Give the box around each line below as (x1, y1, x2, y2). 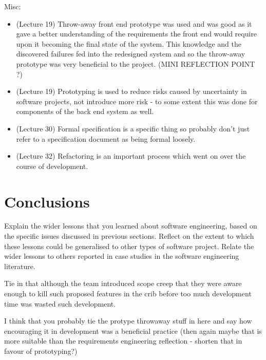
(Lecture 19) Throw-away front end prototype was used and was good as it (16, 18, 252, 29)
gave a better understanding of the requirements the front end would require (16, 28, 257, 39)
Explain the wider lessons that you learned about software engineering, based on (4, 220, 257, 231)
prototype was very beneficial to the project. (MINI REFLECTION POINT (16, 58, 255, 69)
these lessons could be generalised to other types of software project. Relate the (4, 240, 254, 251)
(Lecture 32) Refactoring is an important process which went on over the (16, 150, 246, 161)
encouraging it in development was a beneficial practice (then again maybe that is (4, 325, 262, 336)
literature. (4, 260, 35, 271)
